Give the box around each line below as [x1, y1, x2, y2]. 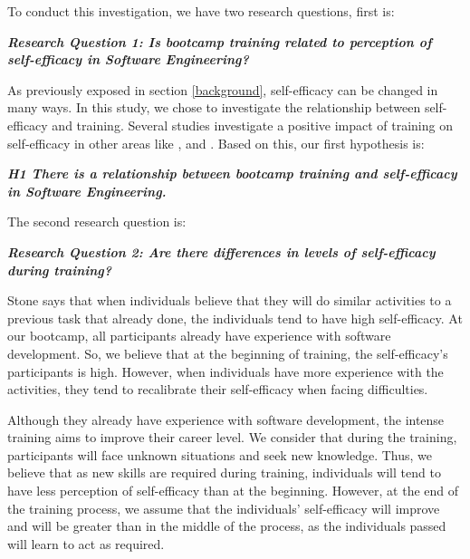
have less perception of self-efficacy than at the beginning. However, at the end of [7, 481, 459, 500]
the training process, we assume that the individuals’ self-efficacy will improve [7, 498, 440, 517]
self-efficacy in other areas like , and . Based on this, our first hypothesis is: [7, 133, 425, 152]
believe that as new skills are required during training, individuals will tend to [7, 463, 441, 482]
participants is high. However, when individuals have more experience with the [7, 361, 444, 381]
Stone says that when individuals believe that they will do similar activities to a [7, 291, 452, 310]
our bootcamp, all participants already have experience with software [7, 326, 391, 345]
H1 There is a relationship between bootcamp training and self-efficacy [7, 164, 457, 183]
